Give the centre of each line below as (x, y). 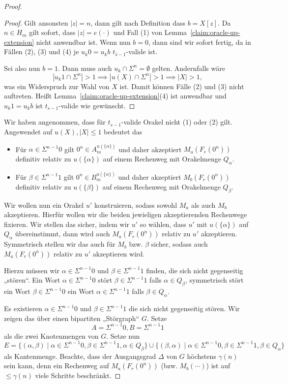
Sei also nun (22, 68)
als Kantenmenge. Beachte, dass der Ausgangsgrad (80, 356)
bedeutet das (123, 131)
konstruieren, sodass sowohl (136, 205)
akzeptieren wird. (119, 253)
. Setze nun (123, 336)
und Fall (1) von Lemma (150, 32)
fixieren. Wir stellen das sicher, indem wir (67, 224)
